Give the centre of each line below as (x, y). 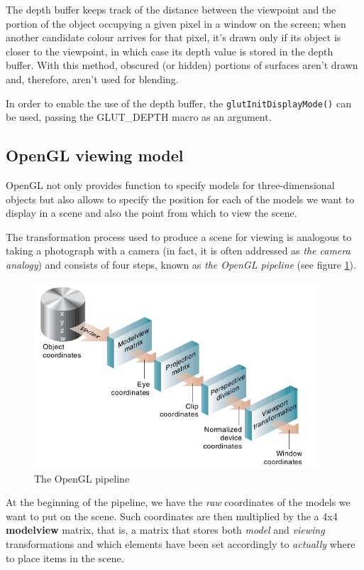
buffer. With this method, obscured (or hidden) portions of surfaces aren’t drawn (182, 65)
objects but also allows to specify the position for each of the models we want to (180, 199)
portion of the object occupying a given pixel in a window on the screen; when (176, 23)
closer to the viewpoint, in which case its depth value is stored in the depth (170, 51)
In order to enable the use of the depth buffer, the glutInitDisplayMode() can (178, 103)
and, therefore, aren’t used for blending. (92, 79)
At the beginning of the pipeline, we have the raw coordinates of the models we (178, 502)
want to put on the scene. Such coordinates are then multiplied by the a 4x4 (172, 516)
